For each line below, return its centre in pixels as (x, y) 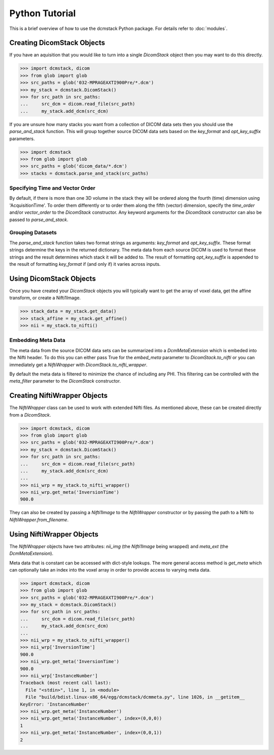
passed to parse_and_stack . (39, 219)
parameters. (22, 138)
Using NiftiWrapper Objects (54, 534)
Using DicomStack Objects (53, 279)
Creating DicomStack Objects (57, 43)
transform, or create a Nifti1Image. (45, 298)
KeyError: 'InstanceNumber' (55, 704)
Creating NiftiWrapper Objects (59, 396)
